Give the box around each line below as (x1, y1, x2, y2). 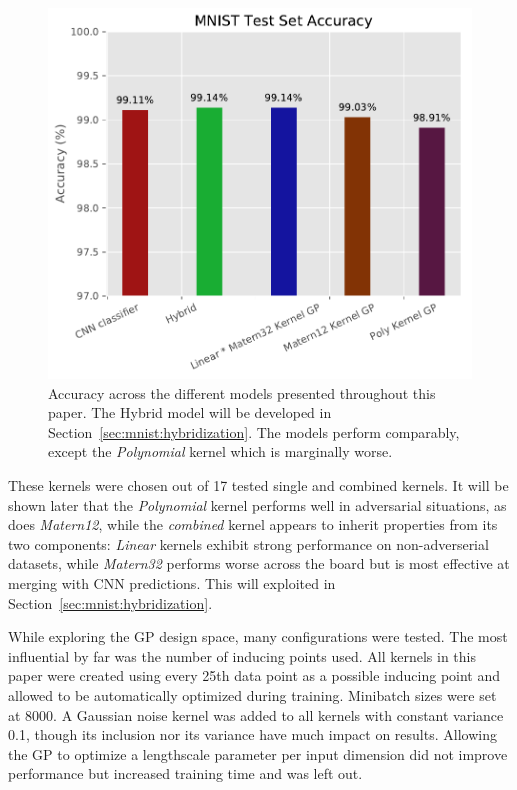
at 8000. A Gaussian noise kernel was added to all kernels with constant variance (8, 704, 504, 725)
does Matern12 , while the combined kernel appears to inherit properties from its (8, 514, 498, 535)
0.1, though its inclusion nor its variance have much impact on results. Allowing (8, 724, 497, 745)
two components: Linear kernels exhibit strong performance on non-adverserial (8, 533, 489, 554)
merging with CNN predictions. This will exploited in (8, 572, 336, 593)
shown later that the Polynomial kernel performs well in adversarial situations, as (8, 494, 507, 515)
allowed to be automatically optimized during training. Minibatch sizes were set (8, 684, 497, 705)
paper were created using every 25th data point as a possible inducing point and (8, 665, 501, 686)
